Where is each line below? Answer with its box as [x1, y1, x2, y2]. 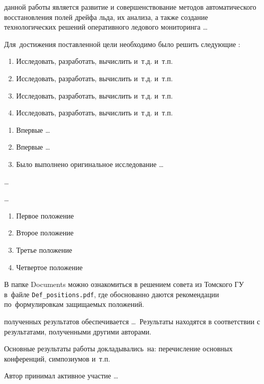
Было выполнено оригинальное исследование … [16, 158, 164, 169]
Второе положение [16, 227, 74, 238]
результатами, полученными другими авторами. [4, 326, 152, 337]
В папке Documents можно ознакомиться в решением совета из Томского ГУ [4, 279, 244, 290]
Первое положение [16, 210, 74, 221]
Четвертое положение [16, 261, 83, 272]
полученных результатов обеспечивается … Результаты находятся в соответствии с [4, 316, 260, 326]
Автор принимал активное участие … [4, 370, 118, 381]
